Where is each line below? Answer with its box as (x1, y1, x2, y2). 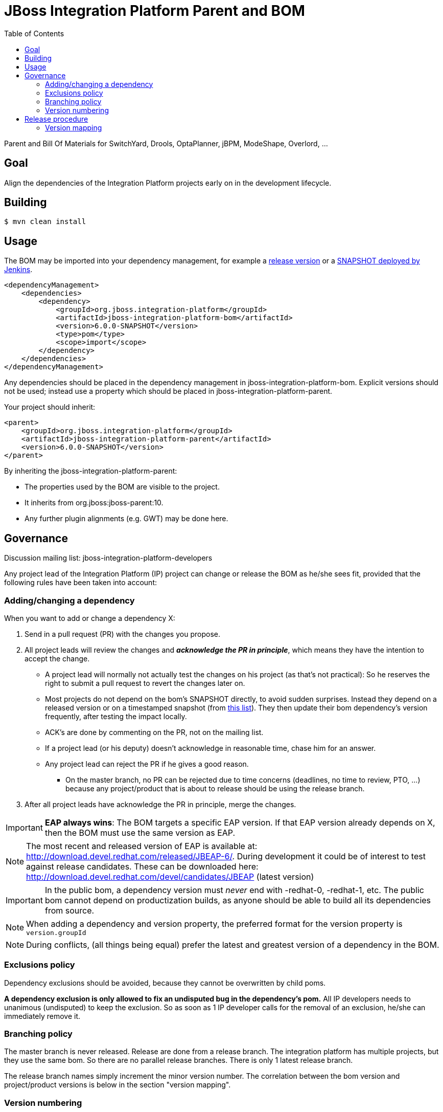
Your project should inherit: (4, 403, 96, 412)
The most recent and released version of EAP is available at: (26, 840, 258, 851)
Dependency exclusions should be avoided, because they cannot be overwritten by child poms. (4, 978, 326, 987)
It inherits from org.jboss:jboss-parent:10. (25, 498, 164, 507)
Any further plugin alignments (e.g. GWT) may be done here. (25, 514, 228, 523)
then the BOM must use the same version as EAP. (44, 827, 236, 838)
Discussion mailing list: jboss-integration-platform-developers (4, 553, 213, 563)
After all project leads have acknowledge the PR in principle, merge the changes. (25, 799, 296, 809)
